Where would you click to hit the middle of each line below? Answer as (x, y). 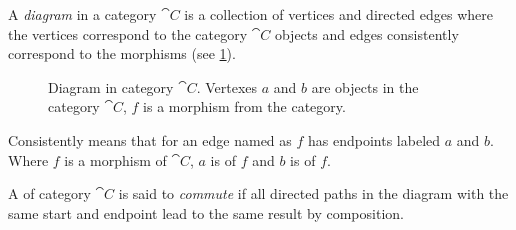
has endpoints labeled (374, 139)
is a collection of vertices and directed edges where (339, 14)
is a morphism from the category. (244, 106)
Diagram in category (111, 86)
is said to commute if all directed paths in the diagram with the (313, 193)
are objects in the (365, 86)
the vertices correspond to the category (128, 33)
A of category (49, 193)
